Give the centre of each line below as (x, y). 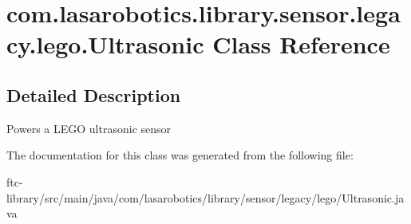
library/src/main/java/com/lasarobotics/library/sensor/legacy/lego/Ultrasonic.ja (205, 197)
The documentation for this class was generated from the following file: (180, 155)
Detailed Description (94, 94)
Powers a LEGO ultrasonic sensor (89, 128)
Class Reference (301, 44)
